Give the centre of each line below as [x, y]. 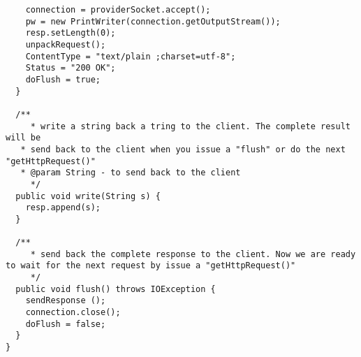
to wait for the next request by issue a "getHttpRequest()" [151, 266]
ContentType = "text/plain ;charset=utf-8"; [131, 56]
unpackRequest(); [66, 44]
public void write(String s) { [88, 196]
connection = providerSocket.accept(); [118, 10]
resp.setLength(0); [71, 33]
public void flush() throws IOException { [116, 289]
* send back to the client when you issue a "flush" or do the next [183, 149]
